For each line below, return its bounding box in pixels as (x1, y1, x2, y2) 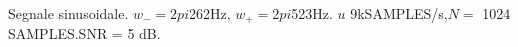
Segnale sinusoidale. (8, 3, 129, 23)
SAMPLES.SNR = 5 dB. (8, 23, 161, 44)
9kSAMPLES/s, (350, 3, 448, 23)
